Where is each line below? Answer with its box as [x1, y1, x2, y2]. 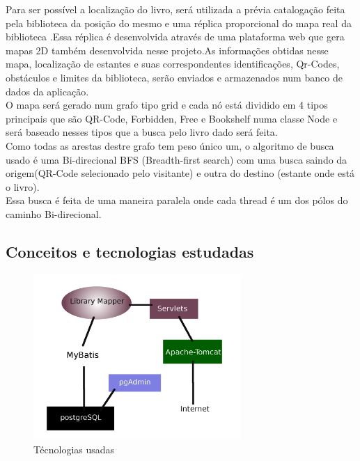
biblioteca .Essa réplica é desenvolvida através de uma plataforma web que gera [6, 29, 345, 44]
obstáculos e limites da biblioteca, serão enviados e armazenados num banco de [6, 70, 343, 84]
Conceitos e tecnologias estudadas [6, 240, 254, 262]
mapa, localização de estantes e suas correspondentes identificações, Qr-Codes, [6, 56, 340, 71]
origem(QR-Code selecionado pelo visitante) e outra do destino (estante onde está [6, 166, 355, 180]
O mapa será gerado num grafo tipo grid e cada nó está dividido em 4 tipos [6, 97, 328, 112]
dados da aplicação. [6, 84, 89, 98]
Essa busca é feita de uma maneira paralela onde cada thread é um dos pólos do [6, 193, 348, 208]
